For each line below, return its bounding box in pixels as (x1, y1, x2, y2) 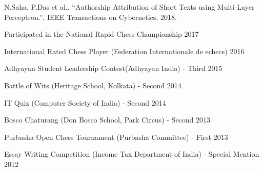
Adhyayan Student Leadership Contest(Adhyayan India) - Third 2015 (4, 63, 222, 74)
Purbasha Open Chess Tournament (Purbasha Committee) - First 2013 (4, 131, 228, 142)
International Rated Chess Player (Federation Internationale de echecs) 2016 (4, 45, 245, 56)
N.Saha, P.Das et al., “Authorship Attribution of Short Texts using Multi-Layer (4, 2, 255, 12)
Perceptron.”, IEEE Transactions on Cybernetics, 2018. (4, 11, 177, 22)
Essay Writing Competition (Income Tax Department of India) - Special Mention (4, 149, 259, 159)
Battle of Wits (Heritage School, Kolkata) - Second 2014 (4, 80, 181, 90)
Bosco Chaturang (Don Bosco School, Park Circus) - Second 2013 (4, 114, 211, 125)
